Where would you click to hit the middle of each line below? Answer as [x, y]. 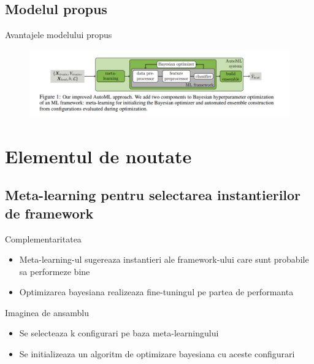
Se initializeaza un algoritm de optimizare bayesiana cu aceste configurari [157, 354]
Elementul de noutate [98, 156]
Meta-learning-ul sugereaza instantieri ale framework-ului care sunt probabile [164, 259]
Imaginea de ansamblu [47, 312]
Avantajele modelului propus [59, 35]
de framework [49, 213]
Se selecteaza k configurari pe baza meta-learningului [119, 333]
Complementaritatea [43, 238]
